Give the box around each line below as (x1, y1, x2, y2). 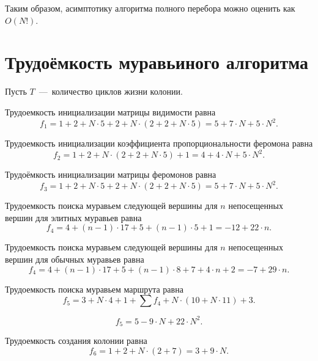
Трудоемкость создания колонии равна (5, 334, 147, 347)
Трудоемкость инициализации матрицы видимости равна (5, 105, 216, 118)
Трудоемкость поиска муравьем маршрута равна (5, 282, 183, 295)
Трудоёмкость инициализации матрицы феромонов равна (5, 168, 216, 181)
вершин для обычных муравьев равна (5, 252, 144, 265)
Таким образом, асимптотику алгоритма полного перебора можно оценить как (5, 2, 295, 14)
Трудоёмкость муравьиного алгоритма (5, 49, 309, 75)
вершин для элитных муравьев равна (5, 211, 142, 224)
